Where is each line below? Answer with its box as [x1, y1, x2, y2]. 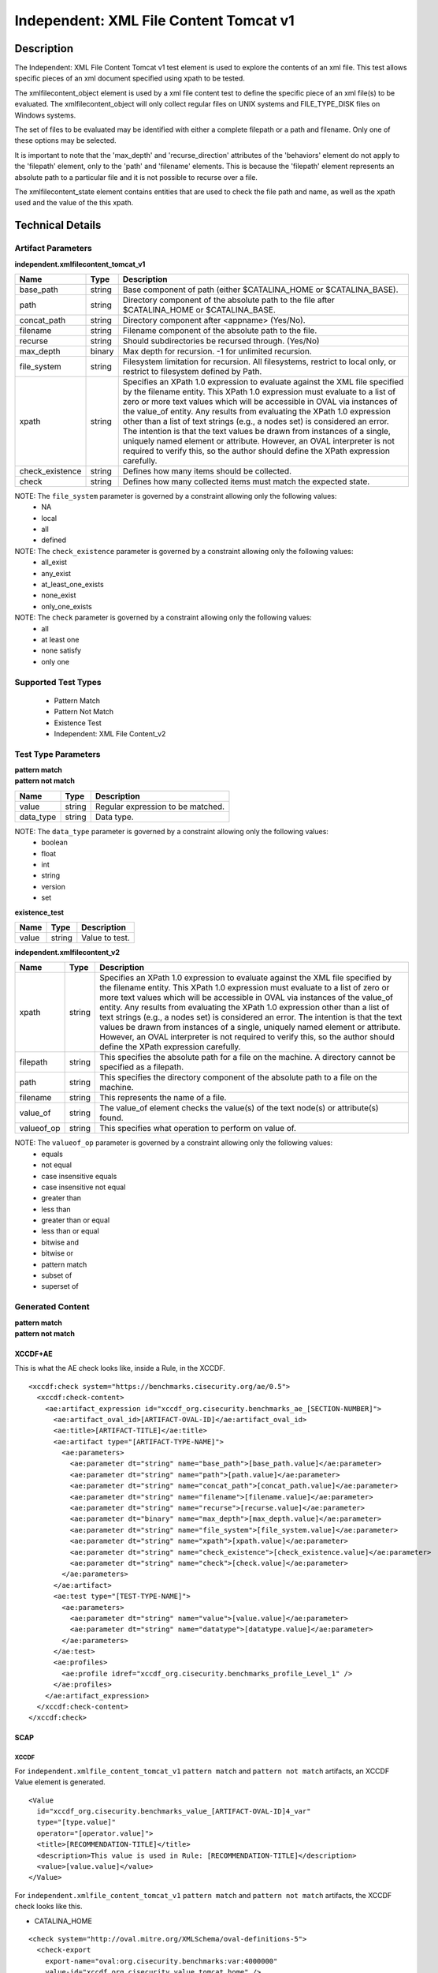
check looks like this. [14, 1902, 83, 1911]
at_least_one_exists [41, 580, 104, 590]
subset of [41, 1271, 72, 1280]
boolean [41, 837, 69, 848]
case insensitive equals [41, 1171, 117, 1181]
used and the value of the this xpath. [14, 198, 134, 208]
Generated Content [14, 1301, 90, 1312]
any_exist [41, 568, 71, 578]
